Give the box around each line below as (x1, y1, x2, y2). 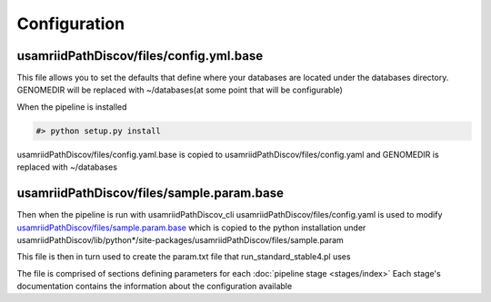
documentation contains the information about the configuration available (16, 281, 293, 292)
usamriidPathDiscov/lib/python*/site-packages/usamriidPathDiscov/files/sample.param (16, 234, 345, 245)
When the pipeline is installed (16, 101, 127, 112)
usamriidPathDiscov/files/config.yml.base (16, 48, 264, 63)
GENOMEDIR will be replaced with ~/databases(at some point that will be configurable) (16, 84, 343, 95)
